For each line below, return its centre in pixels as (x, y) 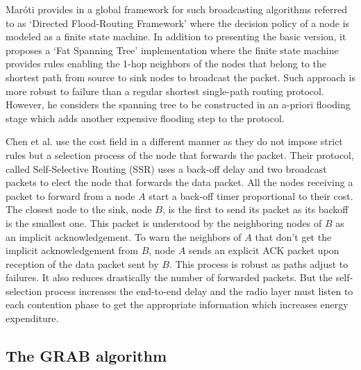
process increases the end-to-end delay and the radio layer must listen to (199, 291)
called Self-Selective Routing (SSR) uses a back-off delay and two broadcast (166, 168)
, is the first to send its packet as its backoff (255, 209)
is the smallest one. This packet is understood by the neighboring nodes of (164, 222)
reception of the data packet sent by (82, 263)
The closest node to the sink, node (79, 209)
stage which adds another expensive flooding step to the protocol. (145, 118)
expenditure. (32, 318)
